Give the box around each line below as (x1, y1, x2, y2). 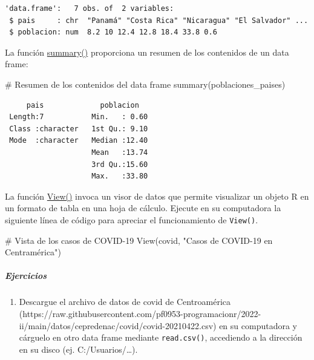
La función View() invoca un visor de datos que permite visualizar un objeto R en (5, 189, 309, 202)
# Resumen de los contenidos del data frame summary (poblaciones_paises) (5, 77, 286, 90)
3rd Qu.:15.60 (91, 160, 148, 169)
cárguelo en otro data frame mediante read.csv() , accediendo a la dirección (19, 331, 303, 344)
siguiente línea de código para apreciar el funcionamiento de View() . (5, 213, 258, 226)
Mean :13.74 (91, 148, 148, 157)
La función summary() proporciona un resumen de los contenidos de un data (5, 45, 289, 58)
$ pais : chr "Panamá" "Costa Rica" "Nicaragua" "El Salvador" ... (9, 16, 309, 25)
